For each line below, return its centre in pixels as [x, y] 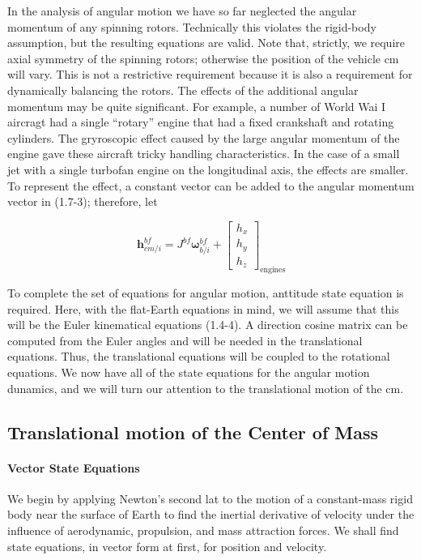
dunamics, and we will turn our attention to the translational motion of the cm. [206, 388]
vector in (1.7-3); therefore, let [83, 201]
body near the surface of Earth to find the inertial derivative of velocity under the [211, 514]
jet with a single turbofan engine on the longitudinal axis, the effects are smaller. [208, 169]
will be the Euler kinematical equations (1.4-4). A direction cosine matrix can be [208, 325]
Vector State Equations [74, 467]
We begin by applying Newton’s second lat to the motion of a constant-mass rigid [210, 498]
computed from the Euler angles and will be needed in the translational [185, 340]
